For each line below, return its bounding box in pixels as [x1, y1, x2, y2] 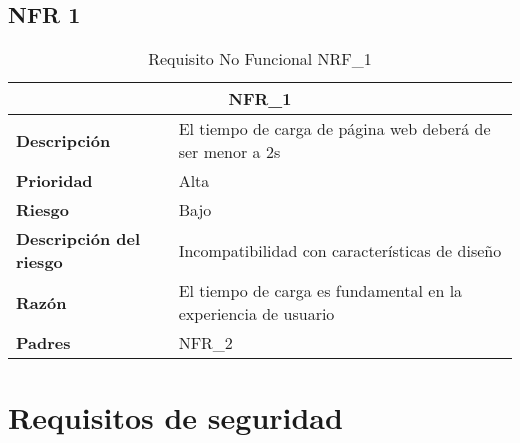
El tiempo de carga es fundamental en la [178, 279, 463, 303]
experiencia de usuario [178, 302, 335, 326]
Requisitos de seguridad [8, 397, 343, 438]
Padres [16, 331, 71, 355]
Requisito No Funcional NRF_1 [148, 47, 372, 71]
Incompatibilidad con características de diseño [178, 238, 502, 262]
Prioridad [16, 169, 93, 193]
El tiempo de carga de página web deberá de [178, 117, 491, 141]
